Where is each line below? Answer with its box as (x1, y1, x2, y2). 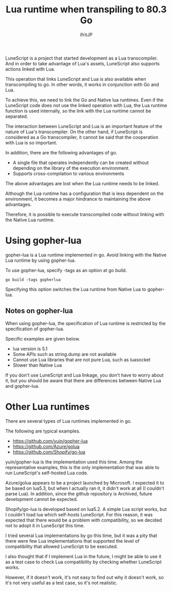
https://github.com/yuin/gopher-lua (12, 438, 88, 444)
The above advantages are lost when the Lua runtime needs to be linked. (5, 180, 160, 186)
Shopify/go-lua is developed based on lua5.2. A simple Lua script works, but (5, 506, 167, 512)
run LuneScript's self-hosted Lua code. (5, 470, 88, 476)
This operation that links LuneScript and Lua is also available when (5, 76, 146, 82)
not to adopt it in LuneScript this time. (5, 522, 85, 528)
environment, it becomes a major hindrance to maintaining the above (5, 195, 151, 202)
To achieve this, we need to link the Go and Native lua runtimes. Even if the (5, 97, 164, 103)
